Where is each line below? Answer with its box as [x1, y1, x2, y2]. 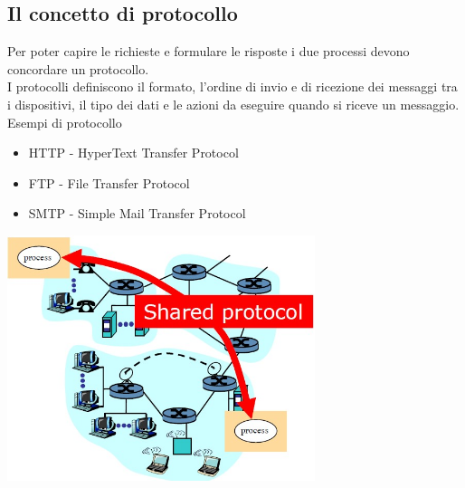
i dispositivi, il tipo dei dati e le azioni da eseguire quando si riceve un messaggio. [7, 94, 460, 113]
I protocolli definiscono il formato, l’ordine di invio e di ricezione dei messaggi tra [7, 77, 458, 96]
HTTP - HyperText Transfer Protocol [28, 143, 239, 162]
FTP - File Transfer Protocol [28, 173, 190, 192]
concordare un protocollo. [7, 59, 149, 78]
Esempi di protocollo [7, 112, 122, 131]
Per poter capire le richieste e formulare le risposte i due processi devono [7, 42, 410, 61]
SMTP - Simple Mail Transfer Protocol [28, 204, 246, 223]
